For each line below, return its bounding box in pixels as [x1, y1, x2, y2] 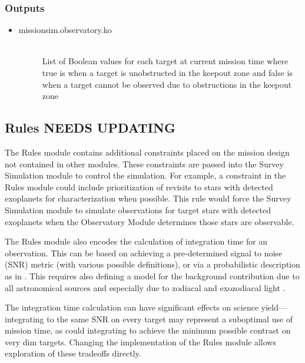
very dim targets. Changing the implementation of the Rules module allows [5, 335, 276, 348]
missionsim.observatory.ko [18, 24, 112, 36]
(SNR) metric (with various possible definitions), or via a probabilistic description [5, 258, 300, 270]
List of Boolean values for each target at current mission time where [42, 55, 289, 67]
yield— [261, 301, 287, 313]
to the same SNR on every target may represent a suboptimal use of [47, 312, 293, 325]
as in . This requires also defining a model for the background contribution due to [5, 269, 300, 282]
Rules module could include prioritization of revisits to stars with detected [5, 180, 273, 193]
